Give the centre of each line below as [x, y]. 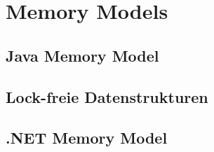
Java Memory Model [82, 55]
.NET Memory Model [87, 138]
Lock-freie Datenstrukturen [107, 96]
